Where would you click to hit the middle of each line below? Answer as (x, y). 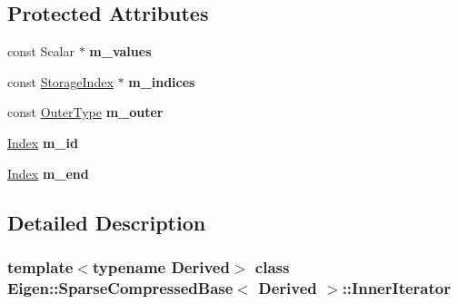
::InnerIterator (396, 287)
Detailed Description (107, 222)
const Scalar (41, 51)
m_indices (162, 81)
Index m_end (48, 173)
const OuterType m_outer (85, 112)
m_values (120, 51)
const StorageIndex (60, 81)
